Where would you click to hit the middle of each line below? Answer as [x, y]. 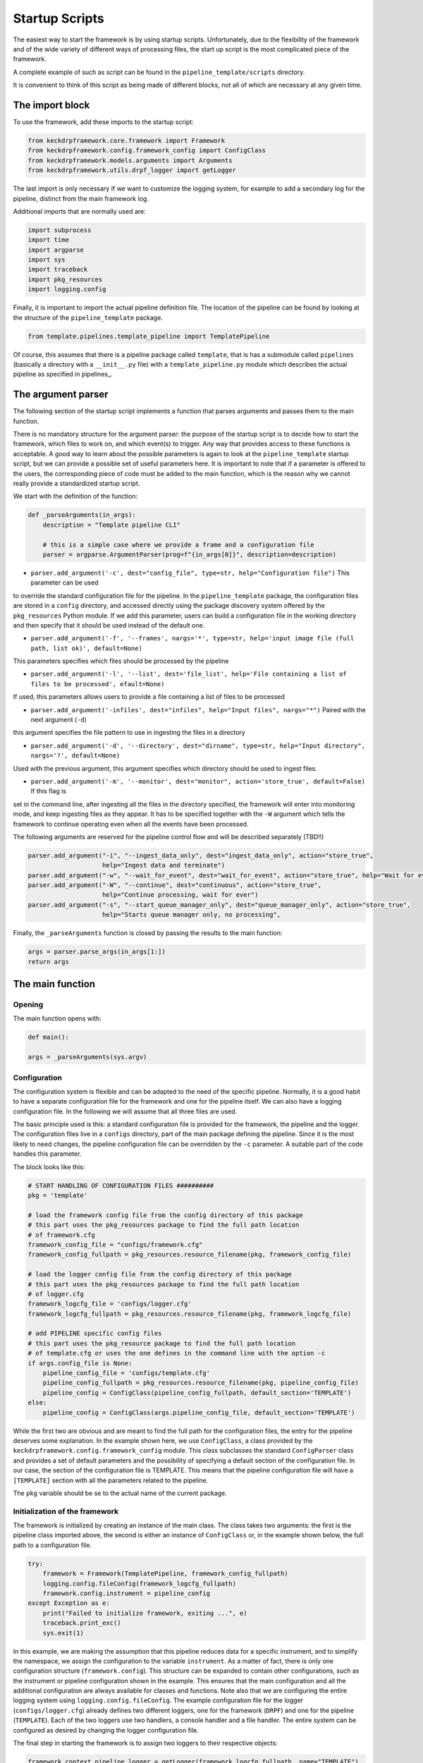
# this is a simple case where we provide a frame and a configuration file [178, 544]
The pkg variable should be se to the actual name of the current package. [120, 1493]
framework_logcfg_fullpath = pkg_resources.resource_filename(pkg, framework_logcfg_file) [190, 1314]
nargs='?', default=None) [75, 756]
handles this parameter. [47, 1154]
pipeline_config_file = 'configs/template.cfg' [127, 1373]
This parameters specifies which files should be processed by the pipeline [121, 661]
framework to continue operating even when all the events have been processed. [131, 824]
